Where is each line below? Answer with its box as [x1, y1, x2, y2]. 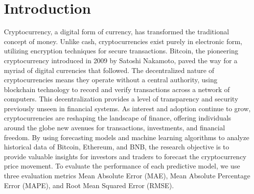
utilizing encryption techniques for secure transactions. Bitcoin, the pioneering [4, 46, 238, 56]
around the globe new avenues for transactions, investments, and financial [4, 122, 225, 133]
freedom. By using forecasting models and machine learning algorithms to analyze [4, 132, 250, 142]
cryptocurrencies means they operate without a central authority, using [4, 74, 218, 85]
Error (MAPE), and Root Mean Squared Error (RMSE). [4, 180, 174, 190]
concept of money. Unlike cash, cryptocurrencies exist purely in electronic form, [4, 36, 242, 46]
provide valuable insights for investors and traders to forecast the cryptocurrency [4, 151, 247, 161]
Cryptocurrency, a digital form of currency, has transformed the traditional [4, 26, 229, 37]
